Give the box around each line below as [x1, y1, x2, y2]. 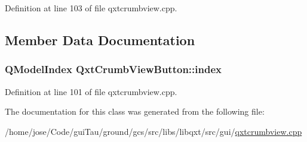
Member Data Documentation [5, 30, 195, 49]
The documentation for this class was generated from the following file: [5, 105, 265, 118]
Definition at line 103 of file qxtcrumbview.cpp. [5, 2, 177, 14]
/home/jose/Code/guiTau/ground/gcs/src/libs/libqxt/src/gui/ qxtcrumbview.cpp [5, 125, 302, 137]
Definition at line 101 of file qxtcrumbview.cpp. [5, 85, 177, 97]
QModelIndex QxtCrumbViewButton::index [5, 62, 222, 77]
